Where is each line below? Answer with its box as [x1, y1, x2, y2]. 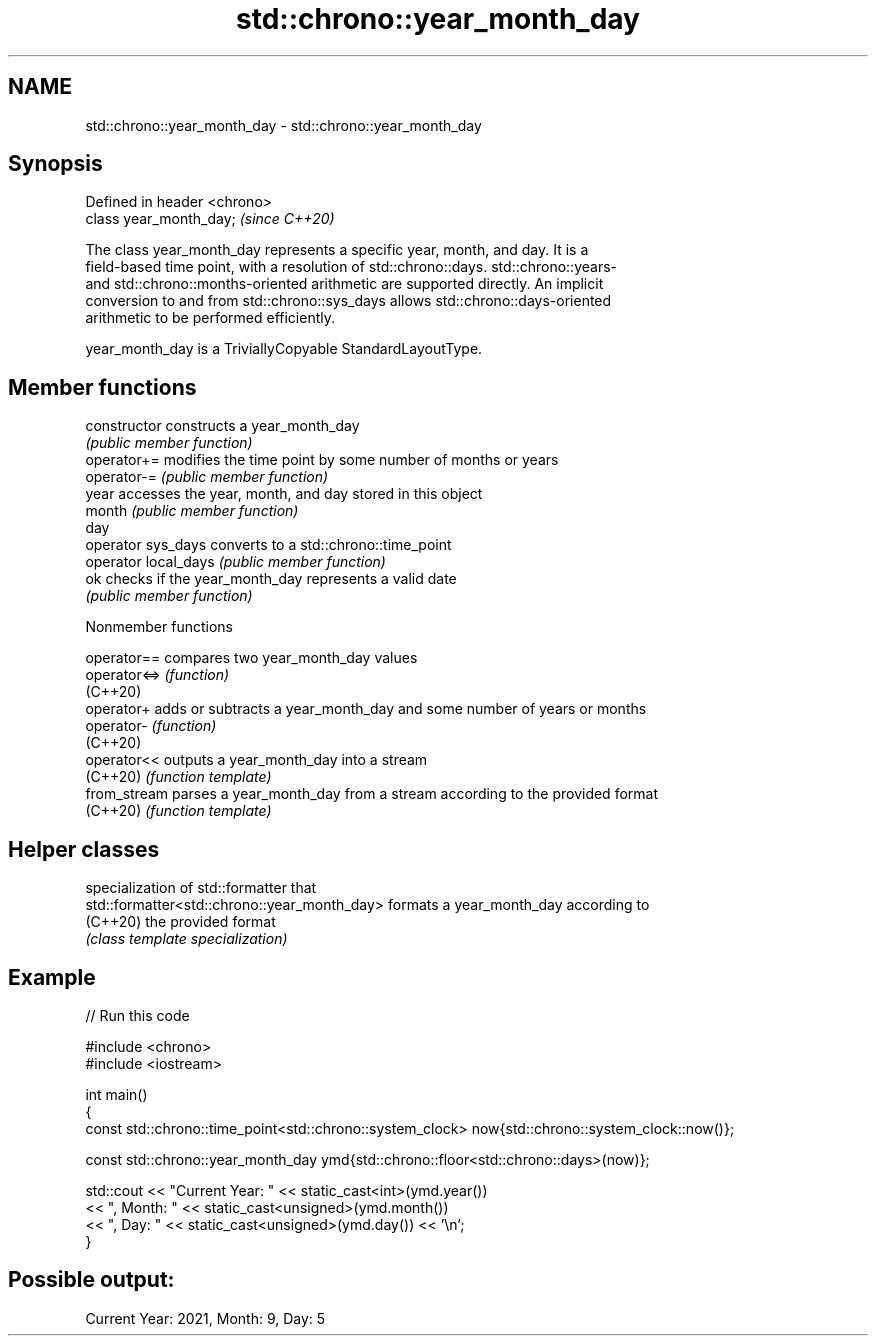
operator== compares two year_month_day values [85, 649, 418, 667]
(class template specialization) [85, 930, 288, 948]
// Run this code [85, 1006, 190, 1024]
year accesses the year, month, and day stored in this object [85, 485, 483, 503]
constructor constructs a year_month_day [85, 417, 360, 435]
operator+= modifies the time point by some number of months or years [85, 451, 559, 469]
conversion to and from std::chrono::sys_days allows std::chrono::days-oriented [85, 292, 612, 310]
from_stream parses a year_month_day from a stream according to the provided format [85, 785, 658, 803]
